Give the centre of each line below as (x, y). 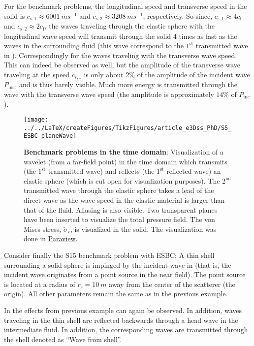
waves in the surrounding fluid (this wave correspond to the (94, 46)
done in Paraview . (51, 238)
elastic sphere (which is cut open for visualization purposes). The (122, 180)
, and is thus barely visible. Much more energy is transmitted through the (126, 84)
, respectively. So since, (178, 16)
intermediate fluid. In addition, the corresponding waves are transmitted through (126, 330)
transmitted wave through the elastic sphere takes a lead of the (119, 190)
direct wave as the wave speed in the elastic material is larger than (124, 200)
